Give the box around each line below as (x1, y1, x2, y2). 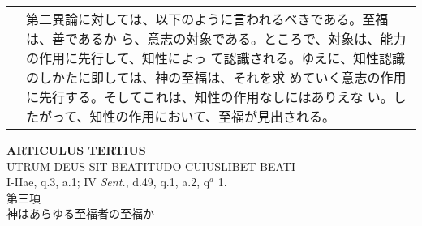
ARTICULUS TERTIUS (6, 142, 146, 158)
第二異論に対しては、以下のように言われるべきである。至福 (26, 10, 389, 28)
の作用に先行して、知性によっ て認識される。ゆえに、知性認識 (26, 49, 406, 67)
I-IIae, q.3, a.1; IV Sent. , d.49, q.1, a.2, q (6, 173, 210, 190)
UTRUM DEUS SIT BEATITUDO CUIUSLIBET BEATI (6, 157, 296, 174)
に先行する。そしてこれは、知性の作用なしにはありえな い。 (26, 87, 394, 106)
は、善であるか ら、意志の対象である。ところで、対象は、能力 (26, 29, 407, 48)
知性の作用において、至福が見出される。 (89, 107, 336, 126)
